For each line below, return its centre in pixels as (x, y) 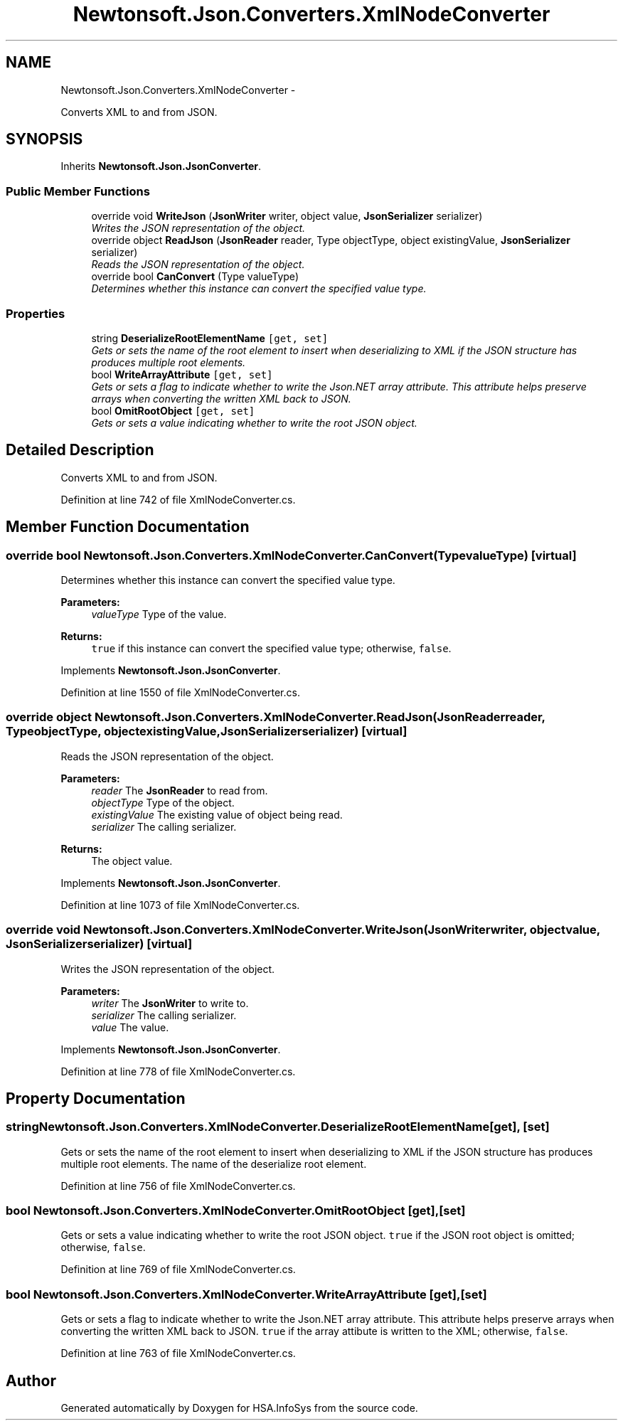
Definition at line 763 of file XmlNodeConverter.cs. (178, 1353)
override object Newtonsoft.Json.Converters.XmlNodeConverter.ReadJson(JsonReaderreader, (276, 717)
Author (31, 1380)
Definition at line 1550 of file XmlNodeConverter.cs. (180, 692)
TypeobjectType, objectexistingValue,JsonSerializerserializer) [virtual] (207, 731)
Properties (36, 313)
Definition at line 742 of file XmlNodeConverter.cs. (178, 499)
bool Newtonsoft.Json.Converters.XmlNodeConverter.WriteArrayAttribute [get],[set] (246, 1294)
